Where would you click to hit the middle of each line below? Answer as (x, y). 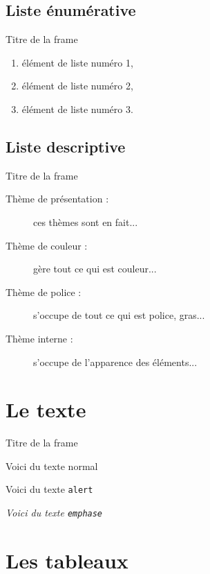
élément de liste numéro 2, (77, 86)
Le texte (46, 409)
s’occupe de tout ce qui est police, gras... (119, 315)
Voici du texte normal (52, 466)
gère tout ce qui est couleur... (95, 269)
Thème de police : (44, 292)
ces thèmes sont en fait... (86, 221)
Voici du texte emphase (54, 513)
